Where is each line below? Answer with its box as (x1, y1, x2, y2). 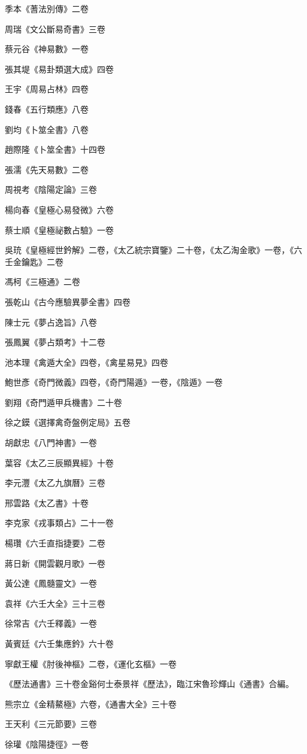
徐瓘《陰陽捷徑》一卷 (5, 737, 89, 750)
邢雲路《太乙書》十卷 (5, 496, 89, 509)
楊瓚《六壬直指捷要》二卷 (5, 537, 105, 549)
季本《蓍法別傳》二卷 (5, 2, 89, 14)
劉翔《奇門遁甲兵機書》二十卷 (5, 396, 122, 408)
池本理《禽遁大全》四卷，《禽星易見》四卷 (5, 355, 168, 368)
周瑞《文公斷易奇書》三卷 (5, 22, 105, 35)
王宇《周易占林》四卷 (5, 83, 89, 95)
